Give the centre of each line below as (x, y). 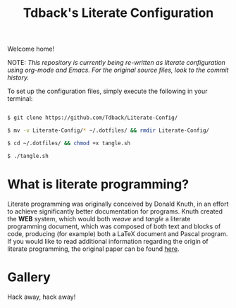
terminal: (20, 99)
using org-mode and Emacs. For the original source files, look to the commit (118, 70)
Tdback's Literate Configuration (118, 13)
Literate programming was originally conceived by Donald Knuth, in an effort (118, 204)
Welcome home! (31, 49)
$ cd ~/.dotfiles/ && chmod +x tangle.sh (69, 143)
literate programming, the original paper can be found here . (93, 249)
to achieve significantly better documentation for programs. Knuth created (115, 211)
